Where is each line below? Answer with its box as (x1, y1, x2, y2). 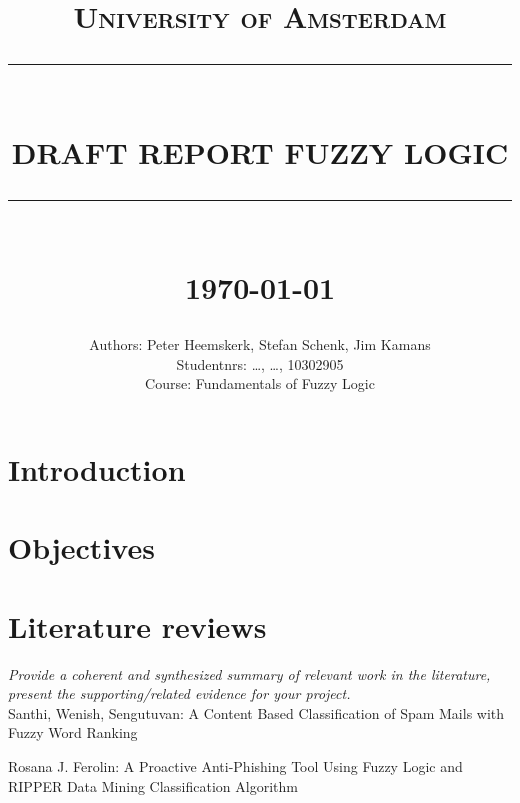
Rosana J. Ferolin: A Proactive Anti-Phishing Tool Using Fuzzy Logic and (8, 755, 463, 776)
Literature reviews (8, 605, 267, 646)
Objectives (8, 527, 155, 568)
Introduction (8, 448, 186, 489)
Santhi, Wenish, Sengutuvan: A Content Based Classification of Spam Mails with (8, 702, 505, 723)
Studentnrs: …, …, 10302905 (176, 353, 344, 374)
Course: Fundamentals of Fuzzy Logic (145, 373, 375, 394)
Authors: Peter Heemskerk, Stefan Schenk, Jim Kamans (89, 334, 431, 355)
